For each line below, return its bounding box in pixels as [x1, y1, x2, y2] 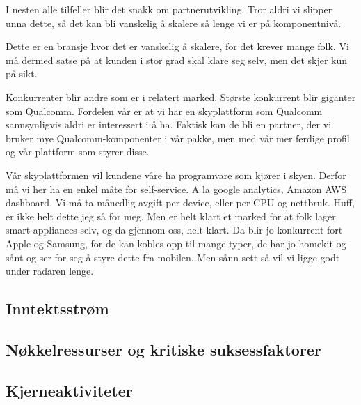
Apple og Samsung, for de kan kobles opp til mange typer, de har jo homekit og [6, 236, 346, 250]
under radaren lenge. [6, 263, 94, 278]
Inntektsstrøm [6, 298, 109, 319]
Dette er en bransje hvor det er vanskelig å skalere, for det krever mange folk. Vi [6, 39, 349, 54]
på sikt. [6, 66, 38, 81]
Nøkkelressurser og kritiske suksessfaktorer [6, 338, 321, 360]
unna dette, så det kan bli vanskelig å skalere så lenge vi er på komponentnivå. [6, 15, 342, 30]
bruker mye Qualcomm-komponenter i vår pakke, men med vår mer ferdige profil [6, 130, 350, 145]
